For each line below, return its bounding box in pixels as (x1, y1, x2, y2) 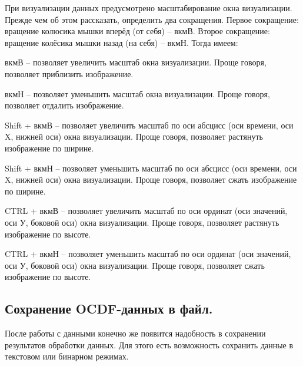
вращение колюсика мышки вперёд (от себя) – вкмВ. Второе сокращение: (5, 25, 270, 37)
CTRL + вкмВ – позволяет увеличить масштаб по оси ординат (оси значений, (5, 205, 288, 217)
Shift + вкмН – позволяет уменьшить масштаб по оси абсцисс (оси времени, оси (5, 161, 297, 174)
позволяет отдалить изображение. (5, 99, 124, 111)
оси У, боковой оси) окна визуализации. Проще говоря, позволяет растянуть (5, 216, 279, 228)
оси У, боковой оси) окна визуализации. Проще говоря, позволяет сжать (5, 259, 265, 271)
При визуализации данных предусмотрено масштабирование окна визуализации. (5, 2, 292, 14)
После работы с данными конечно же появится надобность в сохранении (5, 327, 266, 339)
